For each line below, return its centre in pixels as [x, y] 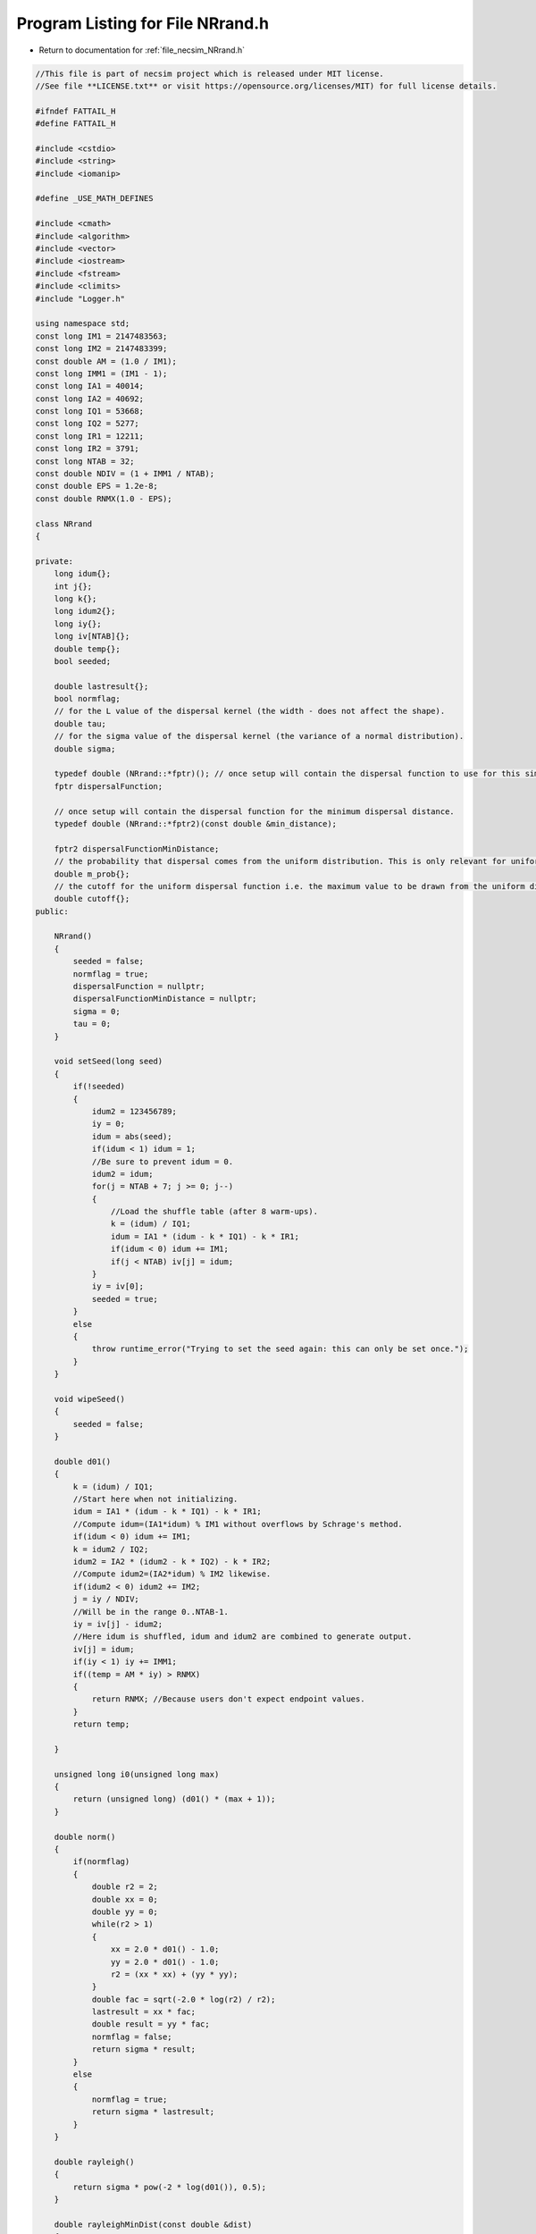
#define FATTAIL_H [75, 124]
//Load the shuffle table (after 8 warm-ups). [214, 1212]
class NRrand [64, 524]
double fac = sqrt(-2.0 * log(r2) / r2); [184, 1999]
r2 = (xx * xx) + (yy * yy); [174, 1974]
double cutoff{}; [92, 899]
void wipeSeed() [89, 1399]
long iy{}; [78, 624]
